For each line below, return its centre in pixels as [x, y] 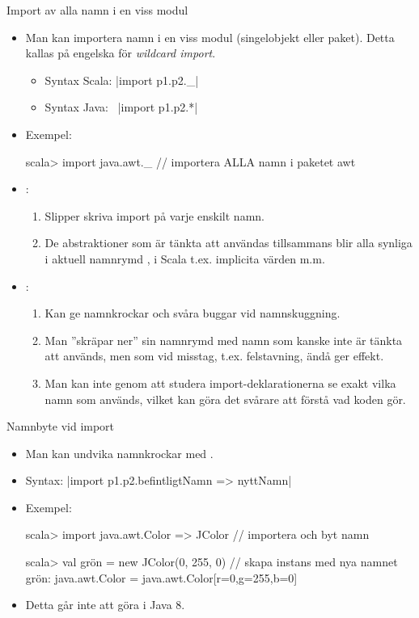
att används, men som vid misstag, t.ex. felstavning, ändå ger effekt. [214, 356]
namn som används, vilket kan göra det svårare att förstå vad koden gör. [225, 399]
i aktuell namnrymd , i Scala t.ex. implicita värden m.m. [185, 258]
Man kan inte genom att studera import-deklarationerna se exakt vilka [220, 383]
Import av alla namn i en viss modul [97, 10]
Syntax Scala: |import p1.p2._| [122, 80]
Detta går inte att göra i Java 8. [105, 605]
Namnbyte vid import [61, 426]
